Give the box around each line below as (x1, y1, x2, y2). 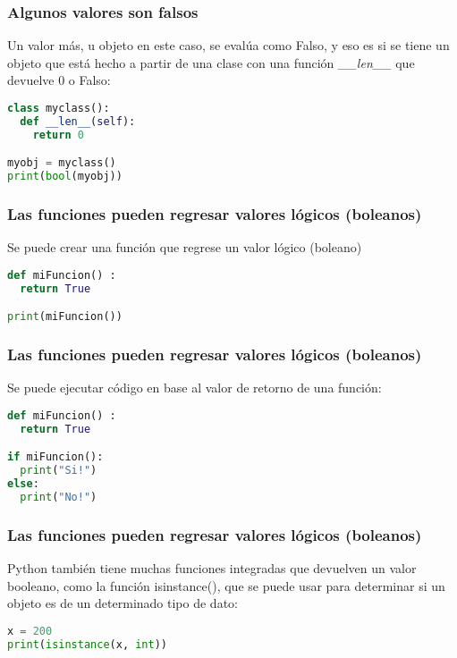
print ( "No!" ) (20, 490, 97, 503)
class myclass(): (7, 102, 110, 114)
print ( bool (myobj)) (7, 170, 123, 183)
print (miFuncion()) (7, 310, 123, 324)
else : (7, 477, 39, 491)
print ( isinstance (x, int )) (7, 637, 168, 651)
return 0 (32, 128, 84, 141)
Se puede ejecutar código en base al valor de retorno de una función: (7, 378, 382, 397)
